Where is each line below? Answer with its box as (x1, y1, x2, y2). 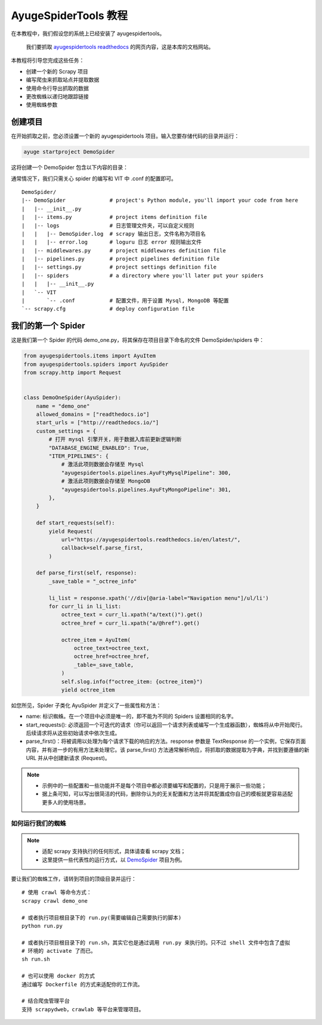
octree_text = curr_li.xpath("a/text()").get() (61, 612, 203, 618)
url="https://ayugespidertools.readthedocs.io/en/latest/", (61, 536, 241, 543)
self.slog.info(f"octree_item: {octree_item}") (61, 678, 203, 685)
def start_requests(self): (36, 520, 116, 526)
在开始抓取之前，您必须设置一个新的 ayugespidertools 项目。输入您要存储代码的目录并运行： (11, 132, 240, 140)
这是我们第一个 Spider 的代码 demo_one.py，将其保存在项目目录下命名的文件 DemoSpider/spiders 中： (11, 336, 265, 344)
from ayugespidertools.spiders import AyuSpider (23, 361, 169, 368)
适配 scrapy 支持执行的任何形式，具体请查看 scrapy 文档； (42, 848, 186, 855)
